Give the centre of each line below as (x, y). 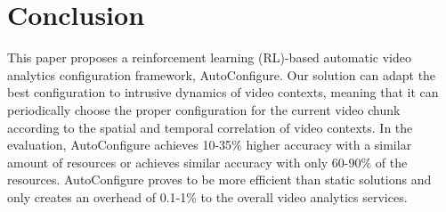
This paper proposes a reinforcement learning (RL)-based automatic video (209, 57)
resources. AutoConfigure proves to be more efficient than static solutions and (219, 179)
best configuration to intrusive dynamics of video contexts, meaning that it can (223, 92)
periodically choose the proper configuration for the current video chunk (204, 109)
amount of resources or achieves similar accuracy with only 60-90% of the (207, 162)
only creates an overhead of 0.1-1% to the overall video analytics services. (207, 196)
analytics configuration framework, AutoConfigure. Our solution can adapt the (222, 74)
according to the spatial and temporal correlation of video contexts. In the (210, 127)
